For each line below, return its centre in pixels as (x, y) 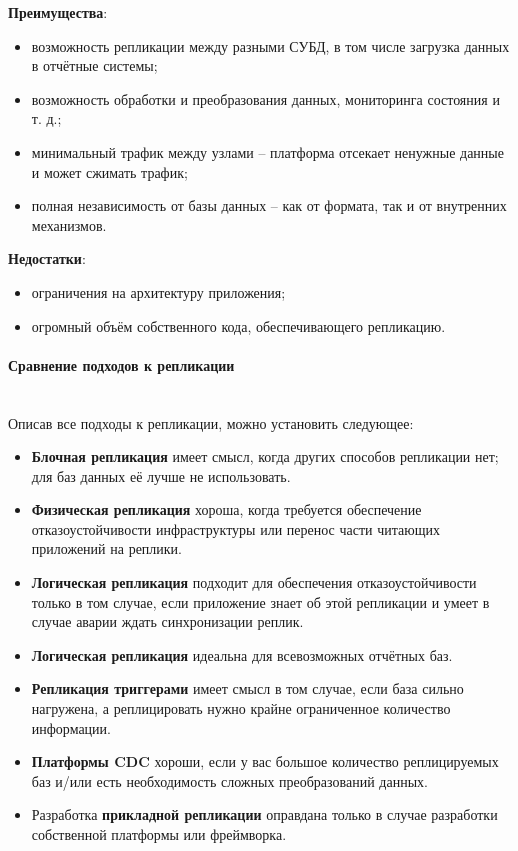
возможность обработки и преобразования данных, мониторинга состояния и (265, 98)
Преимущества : (58, 12)
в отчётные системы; (94, 65)
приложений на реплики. (106, 548)
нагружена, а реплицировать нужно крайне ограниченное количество (241, 708)
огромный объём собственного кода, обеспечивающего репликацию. (238, 325)
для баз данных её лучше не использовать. (161, 475)
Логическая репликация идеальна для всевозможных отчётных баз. (242, 654)
